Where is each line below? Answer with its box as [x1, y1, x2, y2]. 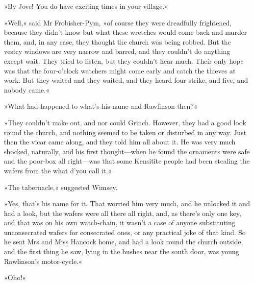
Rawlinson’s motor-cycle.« [4, 256, 82, 266]
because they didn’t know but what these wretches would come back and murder [4, 27, 247, 37]
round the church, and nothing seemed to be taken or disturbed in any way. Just [4, 127, 247, 137]
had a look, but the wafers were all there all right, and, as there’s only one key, [4, 208, 241, 218]
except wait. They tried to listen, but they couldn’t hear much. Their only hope [4, 55, 244, 66]
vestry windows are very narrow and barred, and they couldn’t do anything [4, 46, 230, 56]
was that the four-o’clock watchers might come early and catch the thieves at [4, 65, 236, 75]
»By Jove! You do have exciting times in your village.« [4, 1, 168, 11]
